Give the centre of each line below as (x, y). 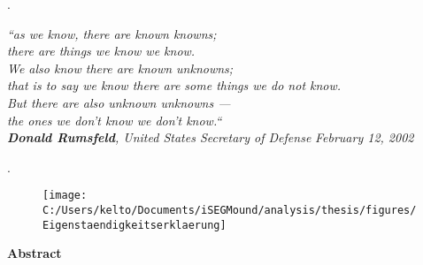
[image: (65, 196)
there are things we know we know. (101, 51)
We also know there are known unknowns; (120, 68)
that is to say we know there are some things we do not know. (174, 85)
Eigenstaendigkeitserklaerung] (135, 225)
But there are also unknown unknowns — (119, 102)
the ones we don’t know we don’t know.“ (115, 120)
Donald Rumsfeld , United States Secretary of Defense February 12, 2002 (211, 137)
